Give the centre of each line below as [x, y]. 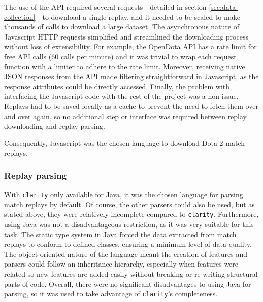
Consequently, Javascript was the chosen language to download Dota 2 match [124, 143]
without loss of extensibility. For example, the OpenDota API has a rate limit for [130, 46]
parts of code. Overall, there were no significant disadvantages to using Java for [128, 284]
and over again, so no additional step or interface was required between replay [126, 116]
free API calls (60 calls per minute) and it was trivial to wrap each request [120, 56]
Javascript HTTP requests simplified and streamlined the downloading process [126, 36]
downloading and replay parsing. [55, 126]
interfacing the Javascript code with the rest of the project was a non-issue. [121, 96]
